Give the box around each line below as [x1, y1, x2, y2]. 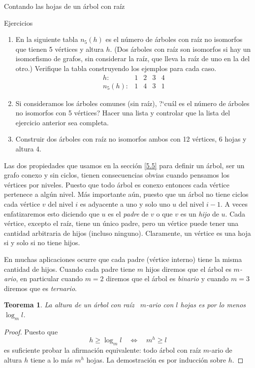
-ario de [209, 345, 232, 355]
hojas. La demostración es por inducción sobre [86, 354, 226, 365]
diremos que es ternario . [4, 283, 77, 293]
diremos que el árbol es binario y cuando [106, 273, 229, 284]
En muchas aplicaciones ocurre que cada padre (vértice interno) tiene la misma [4, 254, 242, 264]
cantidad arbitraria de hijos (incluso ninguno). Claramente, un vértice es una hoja [4, 227, 251, 238]
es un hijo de [180, 208, 219, 219]
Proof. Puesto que [4, 326, 58, 336]
